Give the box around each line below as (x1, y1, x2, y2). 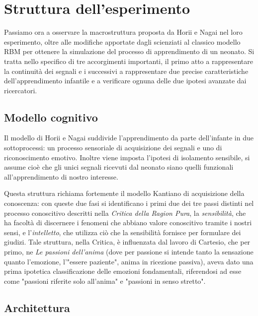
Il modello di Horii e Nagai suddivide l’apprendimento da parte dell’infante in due (4, 132, 254, 143)
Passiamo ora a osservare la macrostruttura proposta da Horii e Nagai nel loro (4, 27, 243, 37)
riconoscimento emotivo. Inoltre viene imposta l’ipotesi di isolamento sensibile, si (4, 152, 250, 162)
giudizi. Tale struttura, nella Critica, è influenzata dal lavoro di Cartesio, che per (4, 237, 251, 247)
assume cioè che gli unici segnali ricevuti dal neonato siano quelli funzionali (4, 162, 234, 172)
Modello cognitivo (4, 109, 98, 125)
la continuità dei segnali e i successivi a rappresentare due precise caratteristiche (4, 65, 249, 76)
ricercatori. (4, 85, 37, 95)
